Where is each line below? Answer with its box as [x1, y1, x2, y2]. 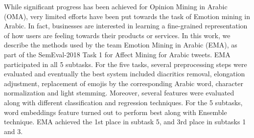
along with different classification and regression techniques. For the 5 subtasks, [4, 97, 243, 107]
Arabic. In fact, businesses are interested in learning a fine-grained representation [4, 21, 248, 31]
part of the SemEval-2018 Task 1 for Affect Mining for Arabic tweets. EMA [4, 49, 231, 59]
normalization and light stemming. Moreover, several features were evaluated [4, 88, 234, 98]
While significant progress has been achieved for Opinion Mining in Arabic [4, 1, 228, 11]
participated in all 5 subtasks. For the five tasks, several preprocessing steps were [4, 59, 247, 69]
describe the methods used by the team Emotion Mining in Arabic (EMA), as [4, 40, 237, 50]
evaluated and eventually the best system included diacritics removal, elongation [4, 69, 245, 79]
